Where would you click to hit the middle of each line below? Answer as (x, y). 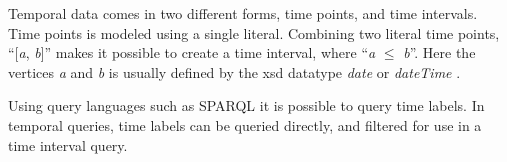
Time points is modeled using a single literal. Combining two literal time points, (254, 32)
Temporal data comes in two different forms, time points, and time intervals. (243, 13)
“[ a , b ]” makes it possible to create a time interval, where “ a (192, 52)
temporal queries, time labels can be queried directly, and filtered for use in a (245, 124)
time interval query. (68, 144)
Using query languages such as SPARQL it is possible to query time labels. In (246, 105)
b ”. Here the (439, 52)
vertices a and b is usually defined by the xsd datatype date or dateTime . (234, 71)
